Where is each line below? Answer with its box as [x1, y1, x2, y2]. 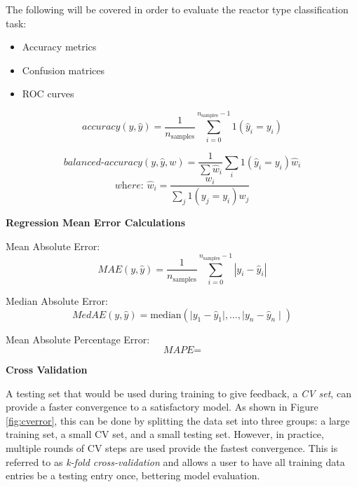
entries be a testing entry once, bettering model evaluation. [6, 468, 260, 483]
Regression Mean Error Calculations [6, 215, 186, 230]
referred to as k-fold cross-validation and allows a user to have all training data [6, 454, 345, 469]
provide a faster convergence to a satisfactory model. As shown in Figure [6, 399, 318, 414]
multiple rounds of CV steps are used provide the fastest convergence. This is [6, 441, 338, 455]
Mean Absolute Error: [6, 238, 100, 253]
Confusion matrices [22, 62, 105, 77]
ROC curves [22, 86, 74, 101]
